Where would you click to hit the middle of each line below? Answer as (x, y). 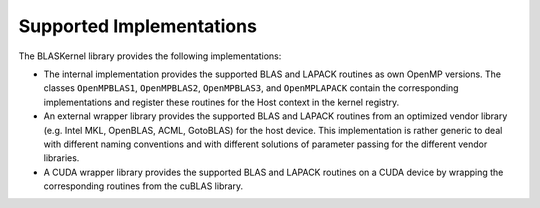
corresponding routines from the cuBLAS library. (143, 186)
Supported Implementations (137, 26)
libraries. (61, 158)
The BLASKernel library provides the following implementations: (150, 56)
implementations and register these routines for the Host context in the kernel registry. (221, 102)
